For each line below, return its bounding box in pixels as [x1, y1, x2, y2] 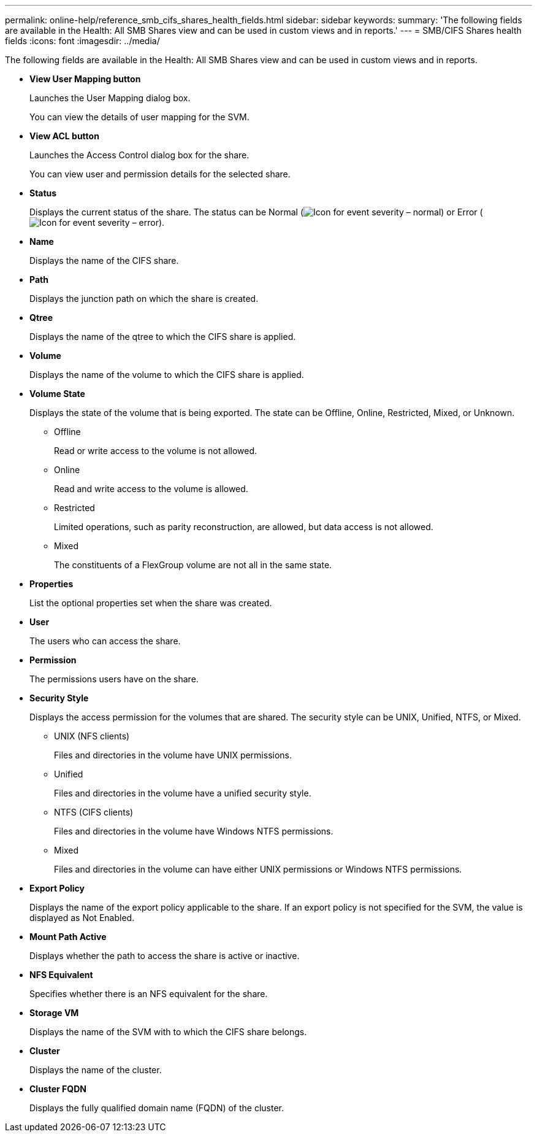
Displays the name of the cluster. [29, 1065, 162, 1075]
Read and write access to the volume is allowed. [54, 484, 248, 494]
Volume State [29, 388, 85, 399]
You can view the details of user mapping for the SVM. [29, 112, 249, 122]
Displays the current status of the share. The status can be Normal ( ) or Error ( [29, 207, 483, 217]
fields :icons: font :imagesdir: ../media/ [5, 36, 160, 46]
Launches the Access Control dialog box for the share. [29, 150, 249, 160]
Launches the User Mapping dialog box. [29, 93, 191, 103]
